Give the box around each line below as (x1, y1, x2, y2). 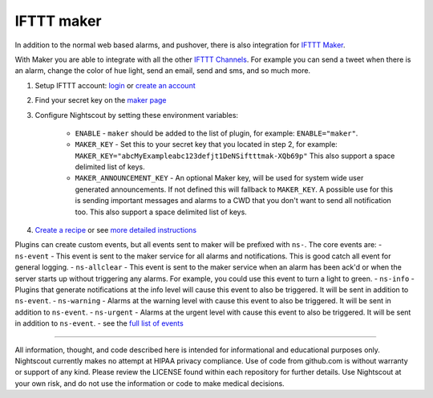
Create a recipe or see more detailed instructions (34, 225, 196, 235)
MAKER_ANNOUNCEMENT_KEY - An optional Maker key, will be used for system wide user (75, 173, 364, 183)
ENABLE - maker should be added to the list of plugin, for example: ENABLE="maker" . (75, 128, 358, 138)
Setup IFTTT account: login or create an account (34, 80, 196, 90)
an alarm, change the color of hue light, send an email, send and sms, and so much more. (14, 66, 311, 75)
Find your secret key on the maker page (34, 95, 167, 105)
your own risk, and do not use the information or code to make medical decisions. (14, 378, 285, 388)
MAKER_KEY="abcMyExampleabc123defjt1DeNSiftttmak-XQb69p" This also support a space (75, 151, 395, 160)
